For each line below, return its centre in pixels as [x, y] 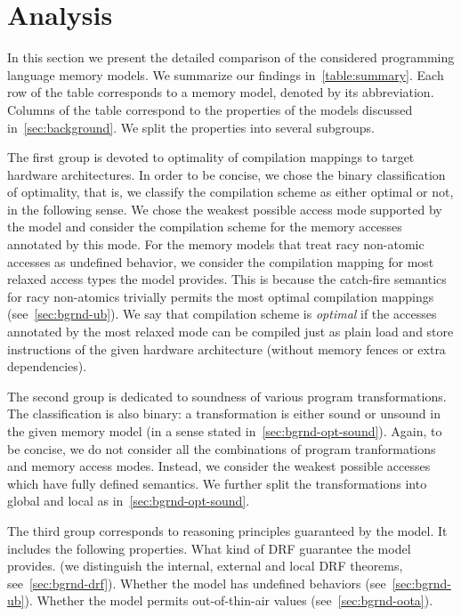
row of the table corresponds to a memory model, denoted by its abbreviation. [221, 92]
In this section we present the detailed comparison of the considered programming [231, 57]
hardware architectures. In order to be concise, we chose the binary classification [226, 174]
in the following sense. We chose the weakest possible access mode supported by [225, 209]
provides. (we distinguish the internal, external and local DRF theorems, [205, 566]
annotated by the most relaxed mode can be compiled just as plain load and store [230, 332]
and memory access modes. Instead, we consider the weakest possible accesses [219, 466]
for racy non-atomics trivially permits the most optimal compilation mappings [221, 296]
